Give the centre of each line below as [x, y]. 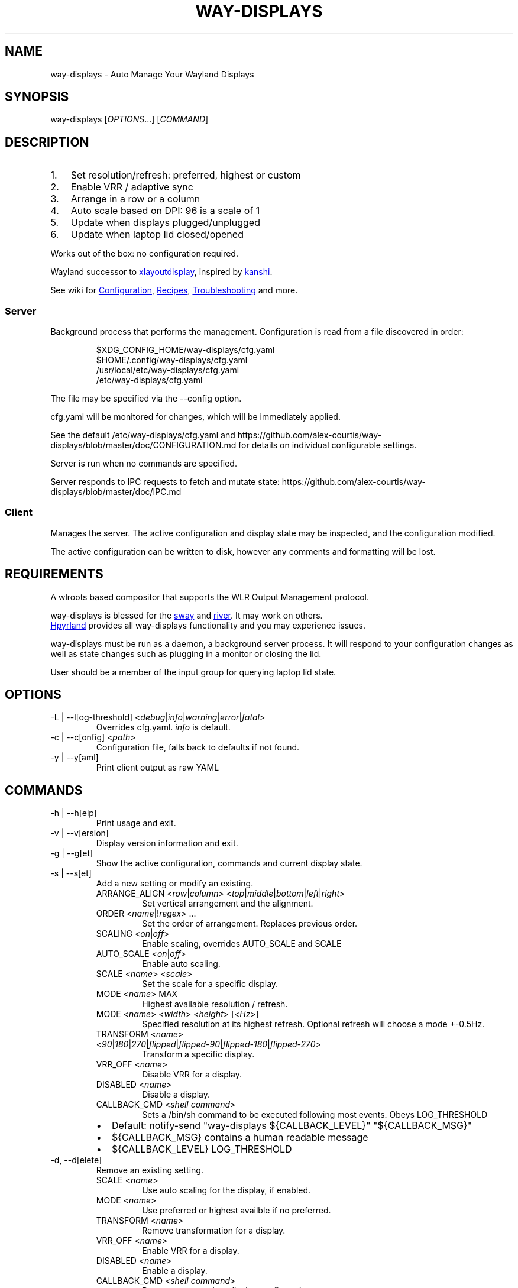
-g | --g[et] [72, 853]
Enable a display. [175, 1271]
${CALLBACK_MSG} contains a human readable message [240, 1137]
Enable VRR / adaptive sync [132, 187]
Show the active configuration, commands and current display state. [229, 863]
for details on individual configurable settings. [328, 445]
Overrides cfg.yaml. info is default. [163, 727]
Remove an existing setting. [150, 1170]
